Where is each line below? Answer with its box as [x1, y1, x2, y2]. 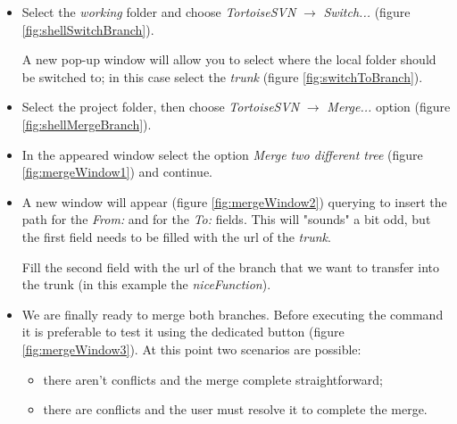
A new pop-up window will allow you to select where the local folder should [21, 50, 436, 69]
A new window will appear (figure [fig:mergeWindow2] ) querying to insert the [21, 192, 447, 211]
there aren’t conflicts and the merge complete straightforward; [43, 370, 383, 388]
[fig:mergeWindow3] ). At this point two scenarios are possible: [21, 339, 361, 358]
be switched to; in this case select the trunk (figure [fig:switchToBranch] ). [21, 67, 423, 86]
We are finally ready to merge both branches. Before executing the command [21, 304, 444, 323]
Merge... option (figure [327, 97, 451, 116]
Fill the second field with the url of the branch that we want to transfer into [21, 257, 439, 276]
